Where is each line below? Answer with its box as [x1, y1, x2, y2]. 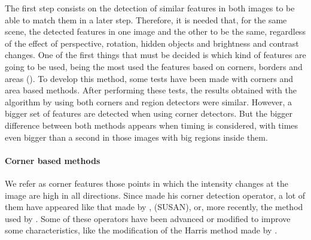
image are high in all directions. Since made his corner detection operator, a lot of [5, 189, 306, 201]
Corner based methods [5, 154, 100, 166]
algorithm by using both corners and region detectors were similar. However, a [5, 95, 292, 108]
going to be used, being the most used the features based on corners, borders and [5, 60, 303, 72]
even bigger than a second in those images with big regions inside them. [5, 130, 268, 143]
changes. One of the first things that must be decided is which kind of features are [5, 48, 306, 61]
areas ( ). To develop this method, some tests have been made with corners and [5, 72, 293, 84]
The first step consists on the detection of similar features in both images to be [5, 2, 295, 14]
